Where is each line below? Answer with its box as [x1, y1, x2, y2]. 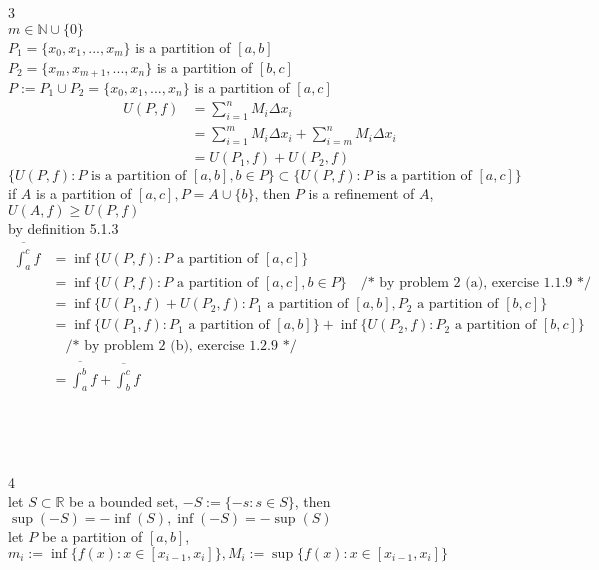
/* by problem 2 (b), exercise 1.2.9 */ [65, 339, 297, 354]
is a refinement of [308, 183, 415, 204]
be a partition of [41, 525, 143, 546]
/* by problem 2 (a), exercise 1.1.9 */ [360, 276, 591, 291]
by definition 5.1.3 [8, 217, 119, 238]
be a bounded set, [69, 491, 179, 512]
